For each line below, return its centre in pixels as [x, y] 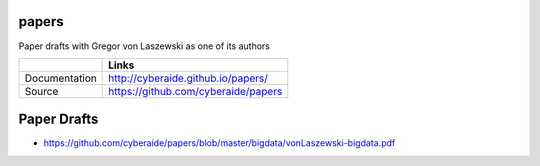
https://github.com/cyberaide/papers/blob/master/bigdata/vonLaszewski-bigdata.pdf [219, 143]
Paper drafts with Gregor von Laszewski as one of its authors [144, 46]
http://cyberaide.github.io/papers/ [188, 78]
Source [41, 91]
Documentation [60, 78]
